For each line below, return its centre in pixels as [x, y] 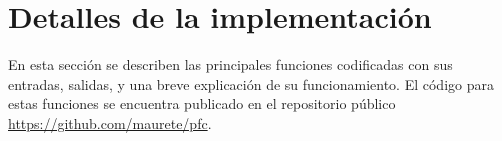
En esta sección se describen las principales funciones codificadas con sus [230, 64]
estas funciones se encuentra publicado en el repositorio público [202, 103]
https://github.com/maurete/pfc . [110, 122]
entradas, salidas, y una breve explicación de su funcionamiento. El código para [251, 83]
